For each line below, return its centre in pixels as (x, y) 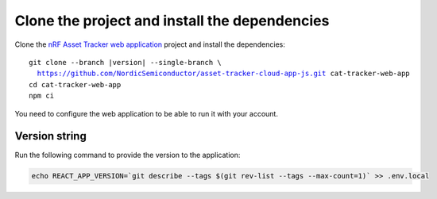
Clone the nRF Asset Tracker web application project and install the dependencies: (150, 44)
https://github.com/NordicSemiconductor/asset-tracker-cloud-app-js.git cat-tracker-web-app (224, 74)
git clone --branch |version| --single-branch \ (125, 62)
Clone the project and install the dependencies (172, 21)
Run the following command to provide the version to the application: (128, 155)
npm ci (42, 96)
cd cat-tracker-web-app (75, 84)
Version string (50, 136)
